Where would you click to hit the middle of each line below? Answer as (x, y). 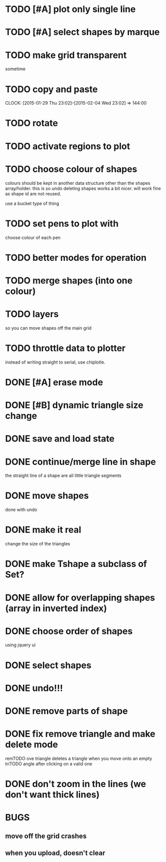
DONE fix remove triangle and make (80, 734)
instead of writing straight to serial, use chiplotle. (55, 362)
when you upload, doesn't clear (55, 853)
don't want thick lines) (52, 795)
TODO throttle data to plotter (66, 348)
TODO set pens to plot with (62, 223)
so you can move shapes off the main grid (48, 328)
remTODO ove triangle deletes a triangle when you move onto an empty (79, 758)
